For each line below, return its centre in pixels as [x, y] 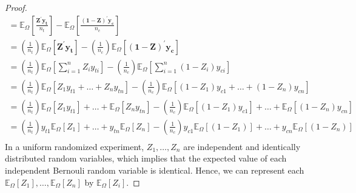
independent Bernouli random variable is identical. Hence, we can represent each [155, 170]
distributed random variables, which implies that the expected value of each [146, 158]
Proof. [16, 7]
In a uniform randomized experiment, [75, 146]
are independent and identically [242, 146]
